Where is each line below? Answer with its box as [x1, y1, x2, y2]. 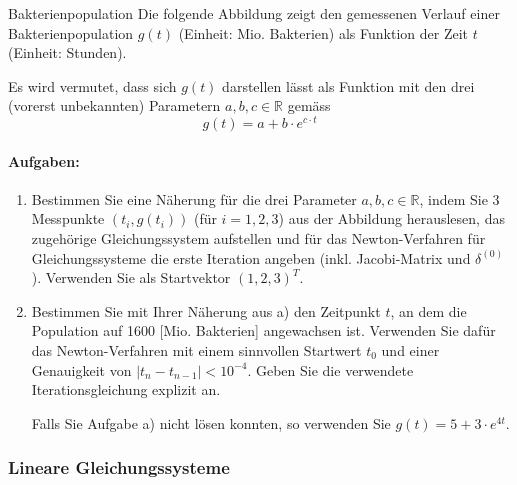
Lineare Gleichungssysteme [8, 455, 230, 480]
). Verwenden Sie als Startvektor [31, 267, 231, 288]
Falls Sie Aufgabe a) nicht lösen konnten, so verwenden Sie [31, 412, 391, 433]
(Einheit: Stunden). [8, 42, 127, 63]
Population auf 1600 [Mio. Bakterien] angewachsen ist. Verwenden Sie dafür [31, 320, 496, 341]
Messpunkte [31, 208, 105, 229]
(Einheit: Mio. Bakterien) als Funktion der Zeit [178, 22, 468, 43]
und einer [381, 340, 440, 360]
